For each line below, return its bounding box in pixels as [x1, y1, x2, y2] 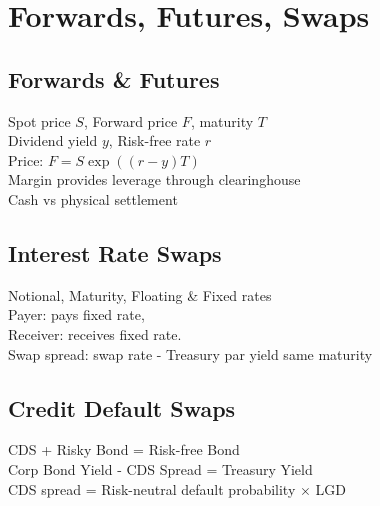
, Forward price [83, 110, 178, 131]
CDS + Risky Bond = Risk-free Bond [8, 439, 240, 460]
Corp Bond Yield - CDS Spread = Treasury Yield [8, 458, 313, 479]
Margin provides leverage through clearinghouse [8, 169, 301, 190]
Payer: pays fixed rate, [8, 304, 145, 325]
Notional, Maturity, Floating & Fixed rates [8, 284, 272, 305]
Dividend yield [8, 130, 98, 151]
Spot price [8, 110, 71, 131]
